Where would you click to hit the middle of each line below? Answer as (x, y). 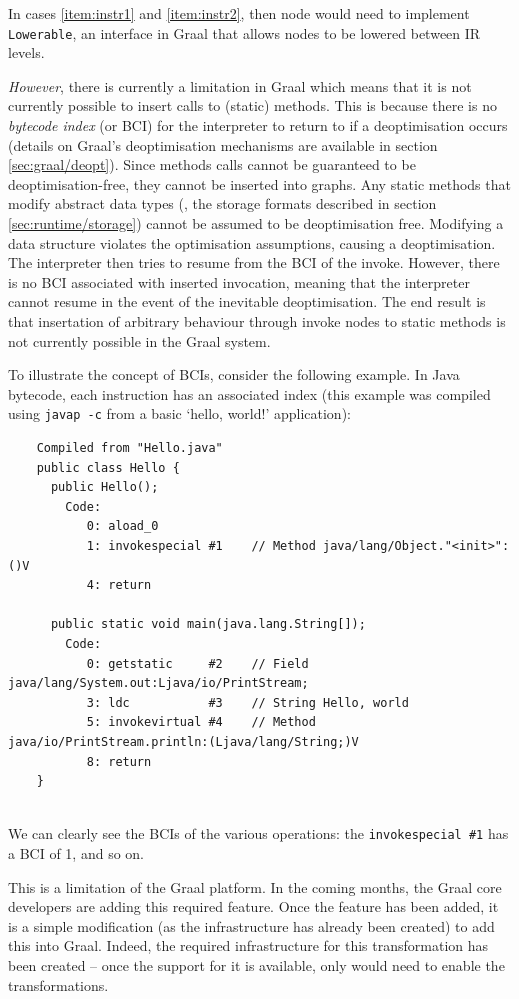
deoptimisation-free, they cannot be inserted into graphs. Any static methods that (259, 183)
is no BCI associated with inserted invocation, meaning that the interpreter (239, 281)
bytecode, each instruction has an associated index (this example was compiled (249, 393)
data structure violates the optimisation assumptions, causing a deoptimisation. (252, 242)
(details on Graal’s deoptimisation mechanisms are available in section (223, 144)
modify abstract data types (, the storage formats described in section (222, 203)
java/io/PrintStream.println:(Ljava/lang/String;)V (183, 741)
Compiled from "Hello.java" (129, 448)
